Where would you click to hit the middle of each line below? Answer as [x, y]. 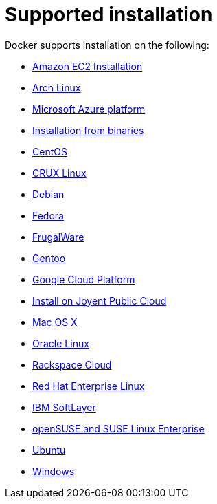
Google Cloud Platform [84, 279]
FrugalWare [58, 237]
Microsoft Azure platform [89, 109]
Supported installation [109, 14]
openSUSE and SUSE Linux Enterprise [118, 428]
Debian [48, 194]
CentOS [50, 151]
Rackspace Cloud [72, 364]
